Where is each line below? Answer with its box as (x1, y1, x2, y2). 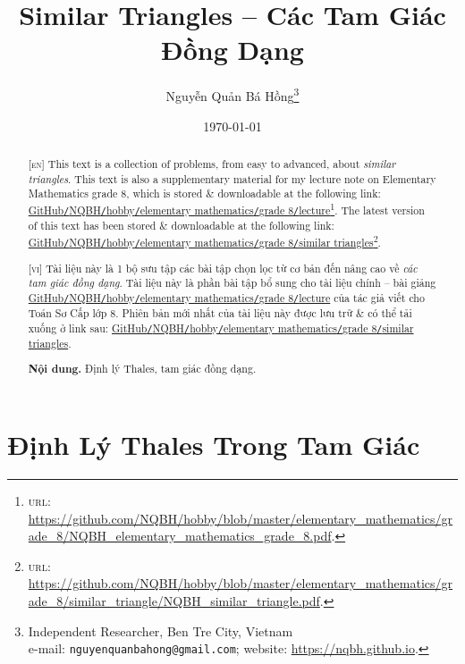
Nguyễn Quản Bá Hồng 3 (165, 84, 300, 105)
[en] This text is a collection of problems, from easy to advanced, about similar (28, 155, 396, 171)
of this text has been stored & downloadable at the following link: (28, 218, 334, 233)
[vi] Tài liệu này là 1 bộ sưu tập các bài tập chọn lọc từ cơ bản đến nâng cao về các (28, 260, 418, 275)
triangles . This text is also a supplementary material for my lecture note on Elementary (28, 171, 436, 186)
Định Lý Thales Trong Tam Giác (7, 426, 420, 463)
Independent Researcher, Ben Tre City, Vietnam (28, 621, 293, 640)
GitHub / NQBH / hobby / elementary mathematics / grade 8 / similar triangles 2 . (28, 231, 381, 249)
